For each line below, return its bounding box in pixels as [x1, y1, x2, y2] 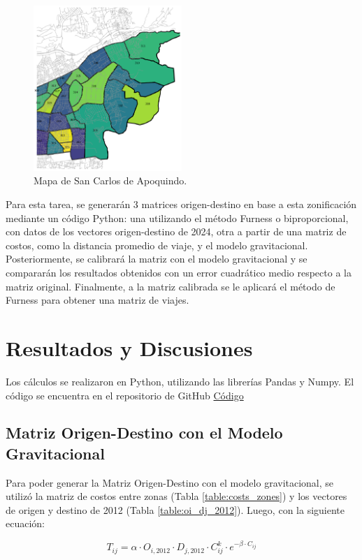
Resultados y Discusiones [6, 333, 253, 362]
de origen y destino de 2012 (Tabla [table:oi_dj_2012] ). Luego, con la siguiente [6, 502, 345, 517]
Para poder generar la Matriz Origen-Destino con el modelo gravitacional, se [6, 475, 334, 489]
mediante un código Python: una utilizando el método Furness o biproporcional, [6, 210, 349, 225]
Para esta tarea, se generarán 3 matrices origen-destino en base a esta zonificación [6, 197, 357, 212]
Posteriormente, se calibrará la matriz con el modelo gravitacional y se [6, 251, 307, 266]
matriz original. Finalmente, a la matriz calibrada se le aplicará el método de [6, 279, 335, 293]
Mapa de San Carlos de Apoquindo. [34, 173, 187, 188]
